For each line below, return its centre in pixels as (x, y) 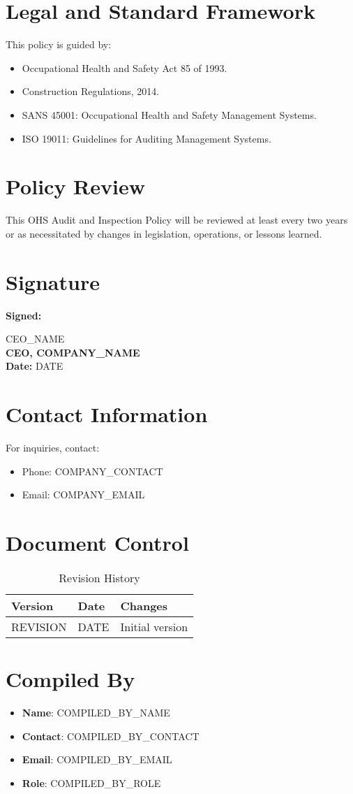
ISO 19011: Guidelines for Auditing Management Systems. (147, 138)
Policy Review (75, 186)
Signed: (24, 315)
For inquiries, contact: (53, 448)
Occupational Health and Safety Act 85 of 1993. (125, 67)
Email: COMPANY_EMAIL (83, 495)
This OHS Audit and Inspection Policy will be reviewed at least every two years (177, 220)
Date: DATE (35, 366)
